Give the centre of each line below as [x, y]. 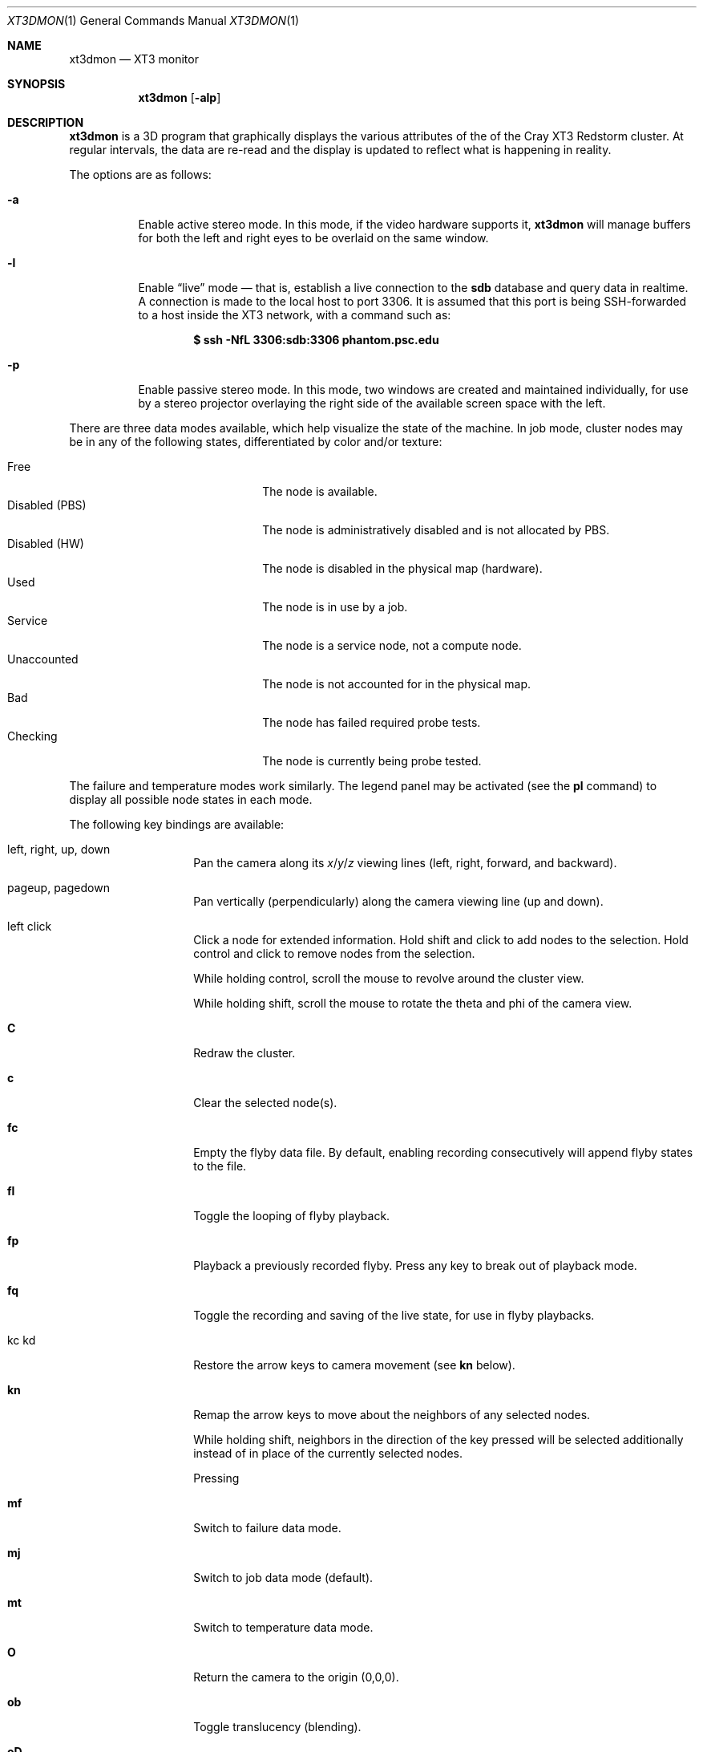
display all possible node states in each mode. [191, 799]
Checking [32, 736]
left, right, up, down [59, 849]
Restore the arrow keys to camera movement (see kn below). [354, 1365]
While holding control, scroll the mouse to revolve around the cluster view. [389, 978]
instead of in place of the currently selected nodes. [328, 1453]
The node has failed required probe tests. [372, 722]
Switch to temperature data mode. [283, 1627]
